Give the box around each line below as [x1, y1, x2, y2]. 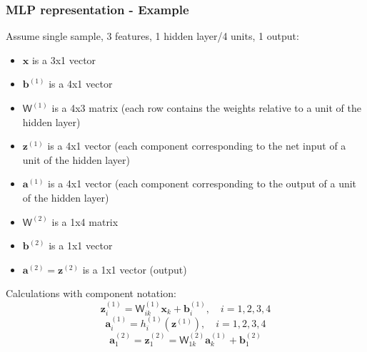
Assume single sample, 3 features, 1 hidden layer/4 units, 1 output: [6, 29, 299, 43]
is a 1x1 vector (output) [82, 262, 187, 276]
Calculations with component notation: [6, 286, 176, 301]
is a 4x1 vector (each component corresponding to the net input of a [47, 138, 346, 153]
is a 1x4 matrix [51, 214, 119, 229]
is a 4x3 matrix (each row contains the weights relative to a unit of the [51, 100, 362, 115]
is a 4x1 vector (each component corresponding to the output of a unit [48, 176, 357, 191]
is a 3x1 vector [31, 52, 96, 67]
